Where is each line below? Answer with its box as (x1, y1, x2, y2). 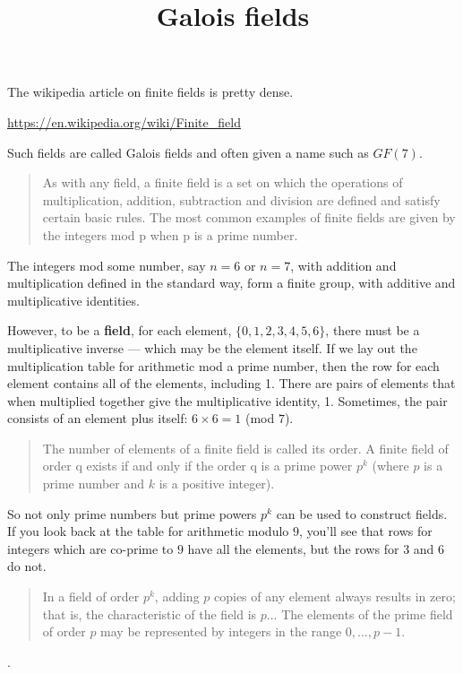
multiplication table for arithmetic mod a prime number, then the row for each (7, 356, 440, 375)
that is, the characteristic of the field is (42, 604, 257, 623)
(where (372, 456, 409, 475)
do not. (7, 557, 47, 575)
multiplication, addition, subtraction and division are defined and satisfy (42, 190, 441, 209)
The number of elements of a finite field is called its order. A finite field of (42, 438, 449, 457)
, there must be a (325, 321, 420, 340)
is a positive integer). (159, 474, 275, 493)
